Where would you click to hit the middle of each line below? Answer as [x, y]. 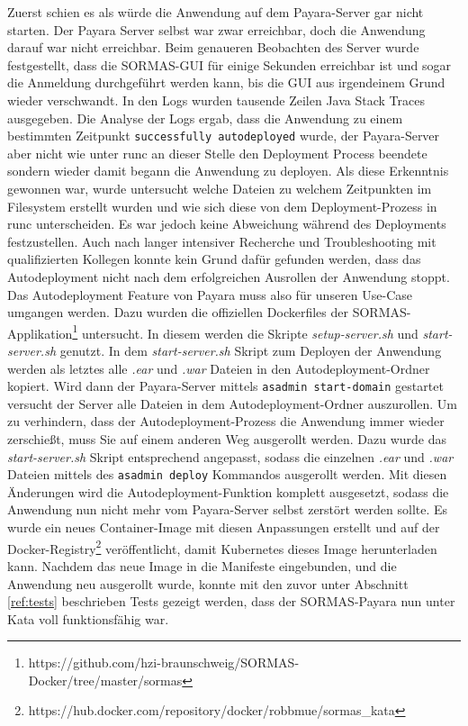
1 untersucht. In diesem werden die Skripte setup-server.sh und [245, 331]
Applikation [40, 333]
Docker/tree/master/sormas [105, 680]
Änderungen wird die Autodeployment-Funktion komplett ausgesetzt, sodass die [228, 491]
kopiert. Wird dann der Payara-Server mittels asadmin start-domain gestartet [225, 386]
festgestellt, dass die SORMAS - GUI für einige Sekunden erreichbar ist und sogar [229, 64]
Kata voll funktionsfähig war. [88, 618]
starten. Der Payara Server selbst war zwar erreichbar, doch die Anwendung [216, 29]
